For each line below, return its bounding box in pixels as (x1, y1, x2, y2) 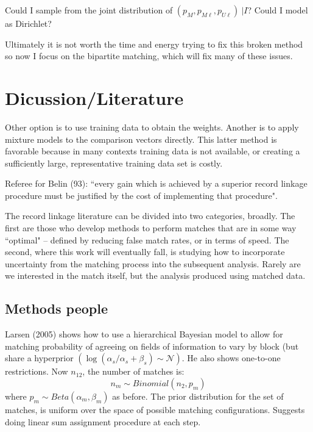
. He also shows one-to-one (181, 351, 281, 364)
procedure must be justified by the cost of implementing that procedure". (5, 189, 278, 201)
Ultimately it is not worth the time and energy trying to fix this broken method (5, 37, 303, 50)
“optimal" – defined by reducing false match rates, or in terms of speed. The (5, 233, 289, 246)
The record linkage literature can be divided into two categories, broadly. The (5, 209, 295, 222)
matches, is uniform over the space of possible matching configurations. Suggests (5, 403, 305, 416)
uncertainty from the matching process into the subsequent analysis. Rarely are (5, 257, 301, 270)
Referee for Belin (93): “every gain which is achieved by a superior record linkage (5, 177, 308, 190)
